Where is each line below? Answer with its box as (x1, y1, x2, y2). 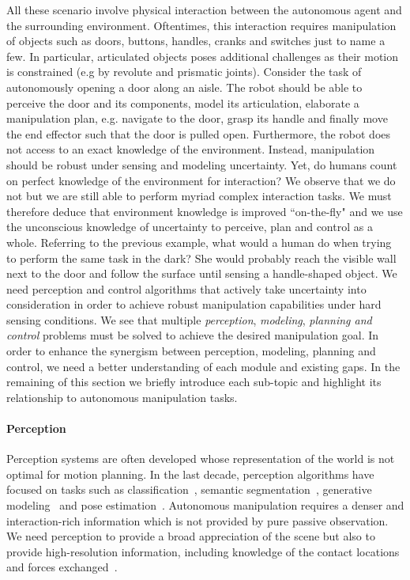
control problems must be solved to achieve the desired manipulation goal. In (6, 327, 379, 343)
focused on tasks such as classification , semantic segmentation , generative (6, 481, 372, 498)
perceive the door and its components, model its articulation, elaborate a (6, 94, 359, 111)
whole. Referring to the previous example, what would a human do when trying (6, 233, 392, 250)
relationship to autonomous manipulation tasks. (6, 389, 238, 405)
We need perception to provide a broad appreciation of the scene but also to (6, 528, 375, 544)
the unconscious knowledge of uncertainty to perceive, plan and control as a (6, 218, 373, 235)
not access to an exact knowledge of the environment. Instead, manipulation (6, 141, 375, 157)
